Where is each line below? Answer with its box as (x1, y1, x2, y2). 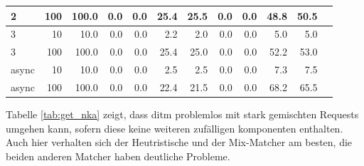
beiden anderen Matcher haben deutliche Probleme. (6, 148, 230, 163)
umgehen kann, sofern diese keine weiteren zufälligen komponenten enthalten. (6, 120, 343, 135)
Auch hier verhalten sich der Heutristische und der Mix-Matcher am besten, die (6, 135, 353, 150)
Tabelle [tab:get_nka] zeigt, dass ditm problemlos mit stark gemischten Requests (6, 106, 359, 121)
